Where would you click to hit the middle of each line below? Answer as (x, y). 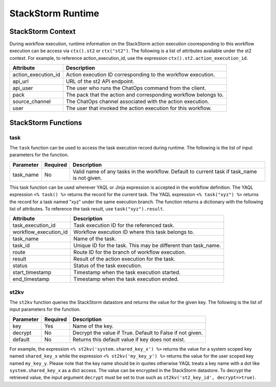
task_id (21, 246)
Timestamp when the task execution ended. (126, 279)
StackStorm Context (43, 31)
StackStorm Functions (46, 123)
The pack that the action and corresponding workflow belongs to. (145, 95)
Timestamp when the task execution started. (127, 272)
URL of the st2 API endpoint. (100, 81)
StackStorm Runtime (54, 13)
